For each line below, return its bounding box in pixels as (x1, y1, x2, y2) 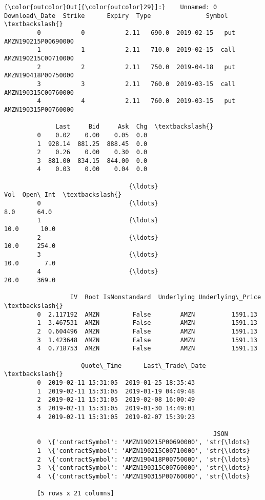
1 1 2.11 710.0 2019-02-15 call (37, 46, 236, 54)
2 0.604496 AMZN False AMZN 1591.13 (37, 327, 257, 335)
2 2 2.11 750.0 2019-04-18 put (37, 63, 236, 71)
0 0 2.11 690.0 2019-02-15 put (37, 29, 236, 36)
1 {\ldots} (37, 217, 158, 224)
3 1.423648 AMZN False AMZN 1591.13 (37, 336, 257, 344)
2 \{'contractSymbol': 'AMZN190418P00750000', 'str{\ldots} (37, 455, 250, 463)
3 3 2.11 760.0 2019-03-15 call (37, 80, 236, 88)
